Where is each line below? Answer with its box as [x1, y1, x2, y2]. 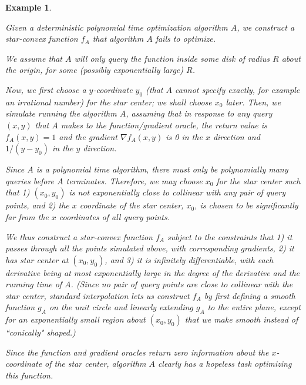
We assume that [5, 52, 62, 64]
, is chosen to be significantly [194, 199, 298, 211]
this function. [5, 369, 53, 381]
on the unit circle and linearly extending [49, 301, 193, 313]
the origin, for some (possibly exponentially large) [5, 64, 184, 76]
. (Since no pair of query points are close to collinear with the [70, 278, 293, 290]
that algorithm [92, 32, 144, 45]
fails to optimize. [155, 32, 216, 45]
